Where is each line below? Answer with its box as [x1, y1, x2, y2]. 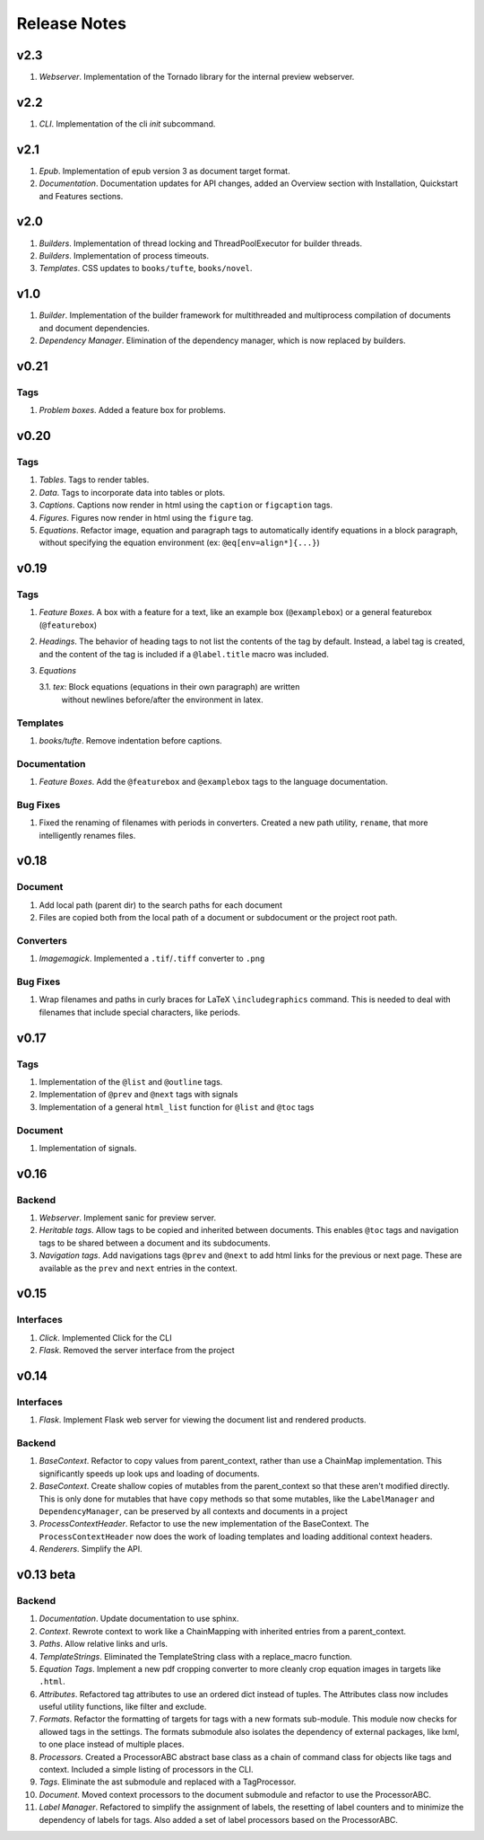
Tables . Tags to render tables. [39, 474, 150, 485]
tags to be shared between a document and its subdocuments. [39, 1237, 271, 1248]
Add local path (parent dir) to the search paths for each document [39, 899, 282, 911]
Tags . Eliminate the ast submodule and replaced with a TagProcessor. [39, 1776, 297, 1787]
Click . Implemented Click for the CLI [39, 1332, 172, 1343]
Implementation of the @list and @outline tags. [39, 1076, 223, 1087]
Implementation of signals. [39, 1142, 137, 1153]
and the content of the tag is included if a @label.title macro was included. [39, 648, 329, 659]
